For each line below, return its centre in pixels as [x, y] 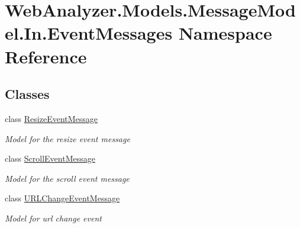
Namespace [225, 33]
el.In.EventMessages [89, 33]
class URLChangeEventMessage [62, 198]
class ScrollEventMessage [50, 158]
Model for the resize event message [67, 138]
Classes [27, 94]
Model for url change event [53, 218]
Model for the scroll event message [67, 178]
